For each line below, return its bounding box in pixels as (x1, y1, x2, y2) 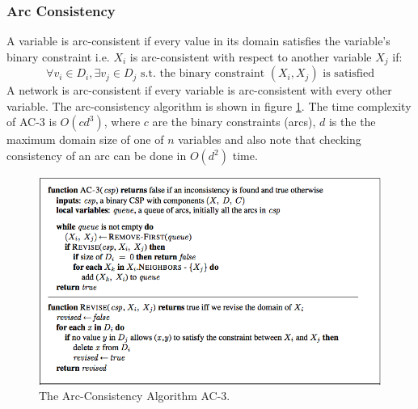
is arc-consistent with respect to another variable (129, 48, 372, 65)
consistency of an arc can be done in (6, 147, 187, 164)
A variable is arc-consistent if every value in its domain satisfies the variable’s (6, 32, 391, 49)
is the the (328, 113, 376, 130)
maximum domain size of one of (6, 131, 164, 148)
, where (103, 113, 141, 130)
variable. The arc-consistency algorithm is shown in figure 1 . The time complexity (6, 97, 412, 114)
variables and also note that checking (178, 131, 361, 148)
